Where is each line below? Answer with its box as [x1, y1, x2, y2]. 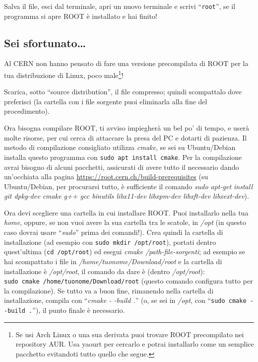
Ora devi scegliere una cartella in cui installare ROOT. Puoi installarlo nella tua [4, 207, 249, 217]
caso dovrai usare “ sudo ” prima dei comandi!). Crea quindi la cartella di [4, 227, 223, 237]
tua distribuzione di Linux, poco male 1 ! [4, 69, 124, 80]
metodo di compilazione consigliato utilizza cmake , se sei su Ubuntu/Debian [4, 142, 236, 152]
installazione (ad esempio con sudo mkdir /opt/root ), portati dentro [4, 236, 216, 247]
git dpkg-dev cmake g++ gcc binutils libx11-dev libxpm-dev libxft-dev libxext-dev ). [4, 191, 249, 201]
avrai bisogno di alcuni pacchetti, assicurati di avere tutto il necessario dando [4, 161, 239, 172]
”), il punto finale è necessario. [32, 305, 125, 315]
